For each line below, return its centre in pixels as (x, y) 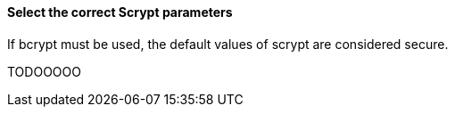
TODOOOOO (44, 71)
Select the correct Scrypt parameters (120, 12)
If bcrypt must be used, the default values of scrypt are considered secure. (228, 44)
